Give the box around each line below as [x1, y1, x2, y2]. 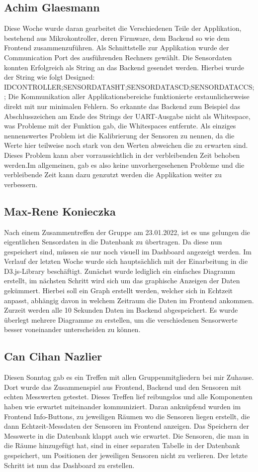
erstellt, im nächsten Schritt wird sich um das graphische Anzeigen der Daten [4, 275, 240, 286]
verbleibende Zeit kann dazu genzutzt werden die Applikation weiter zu [4, 169, 222, 180]
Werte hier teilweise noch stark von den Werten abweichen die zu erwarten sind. [4, 140, 248, 150]
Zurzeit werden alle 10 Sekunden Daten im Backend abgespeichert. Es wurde [4, 305, 238, 315]
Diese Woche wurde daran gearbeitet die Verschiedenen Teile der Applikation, [4, 23, 242, 33]
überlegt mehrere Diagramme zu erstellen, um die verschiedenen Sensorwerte [4, 314, 238, 325]
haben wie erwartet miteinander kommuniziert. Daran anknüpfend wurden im [4, 401, 241, 412]
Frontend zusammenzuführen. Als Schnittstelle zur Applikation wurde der [4, 42, 229, 53]
